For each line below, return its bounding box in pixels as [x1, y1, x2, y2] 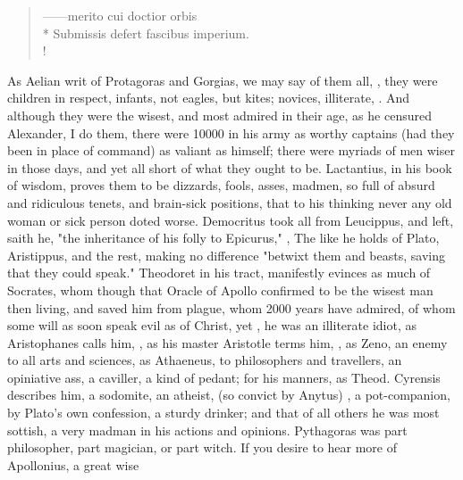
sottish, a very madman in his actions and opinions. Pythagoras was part [7, 420, 408, 439]
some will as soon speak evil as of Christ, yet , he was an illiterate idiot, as [7, 316, 417, 335]
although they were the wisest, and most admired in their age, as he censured [7, 105, 432, 124]
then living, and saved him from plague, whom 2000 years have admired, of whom [7, 298, 456, 317]
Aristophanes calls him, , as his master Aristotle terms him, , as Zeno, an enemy [7, 333, 448, 352]
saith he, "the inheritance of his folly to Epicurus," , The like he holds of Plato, [7, 228, 440, 247]
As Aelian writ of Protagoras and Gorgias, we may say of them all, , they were [7, 70, 438, 89]
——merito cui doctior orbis [42, 6, 198, 24]
